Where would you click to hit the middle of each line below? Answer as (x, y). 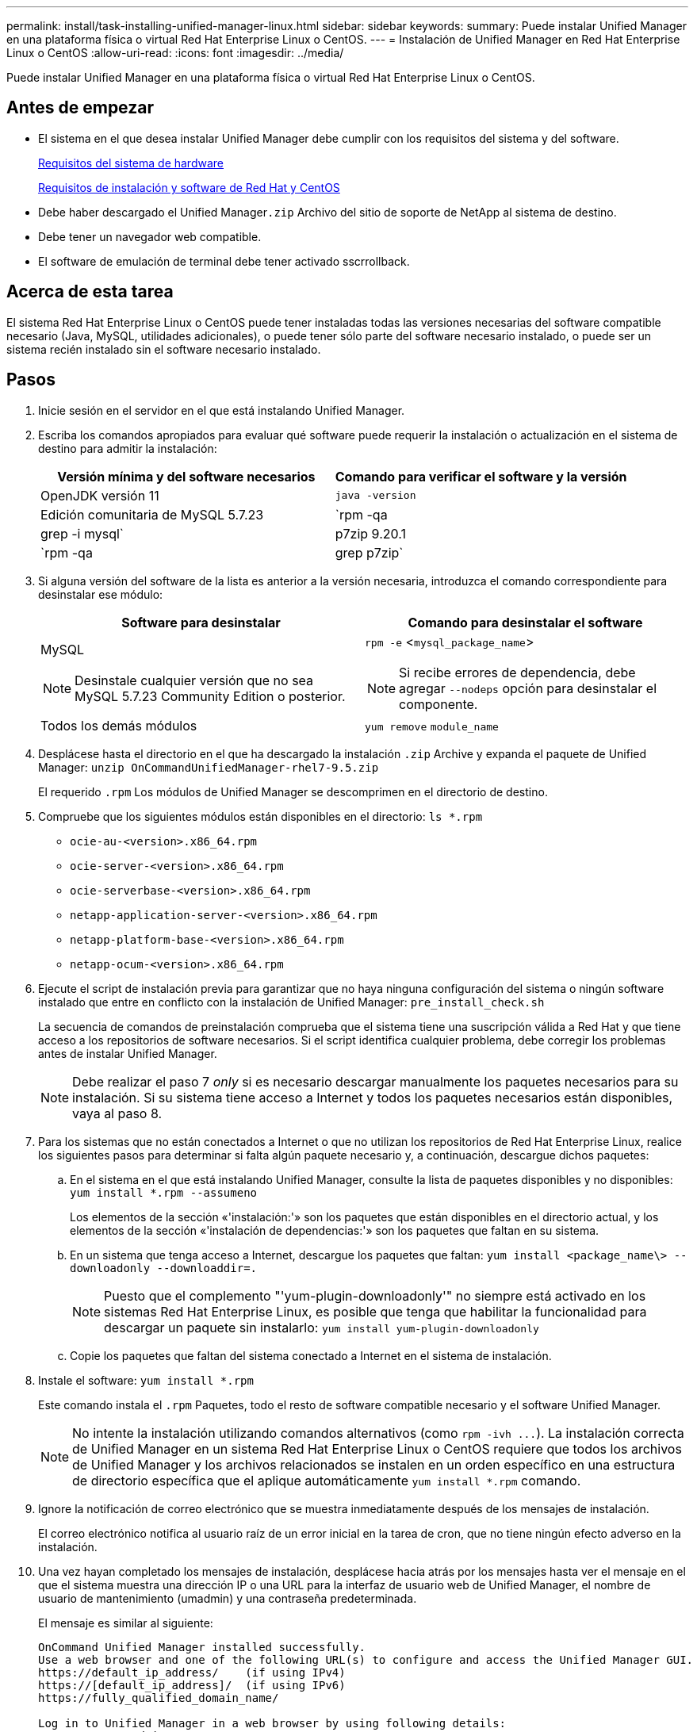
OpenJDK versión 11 (100, 495)
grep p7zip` (369, 552)
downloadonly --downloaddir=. (164, 1268)
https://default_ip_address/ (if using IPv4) (192, 1672)
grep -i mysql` (82, 533)
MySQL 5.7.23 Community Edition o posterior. (210, 696)
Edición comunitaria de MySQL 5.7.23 (152, 514)
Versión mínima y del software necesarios (186, 476)
